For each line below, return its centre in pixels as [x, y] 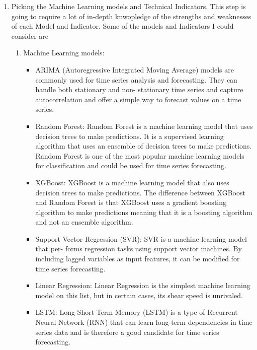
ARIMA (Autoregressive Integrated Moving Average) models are [135, 69]
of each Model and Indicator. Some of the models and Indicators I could [122, 26]
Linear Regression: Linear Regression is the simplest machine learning [143, 285]
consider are [30, 36]
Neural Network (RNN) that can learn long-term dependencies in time [144, 322]
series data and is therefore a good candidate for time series [127, 332]
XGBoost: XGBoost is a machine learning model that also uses [132, 182]
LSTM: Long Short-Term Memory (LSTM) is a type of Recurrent [137, 312]
